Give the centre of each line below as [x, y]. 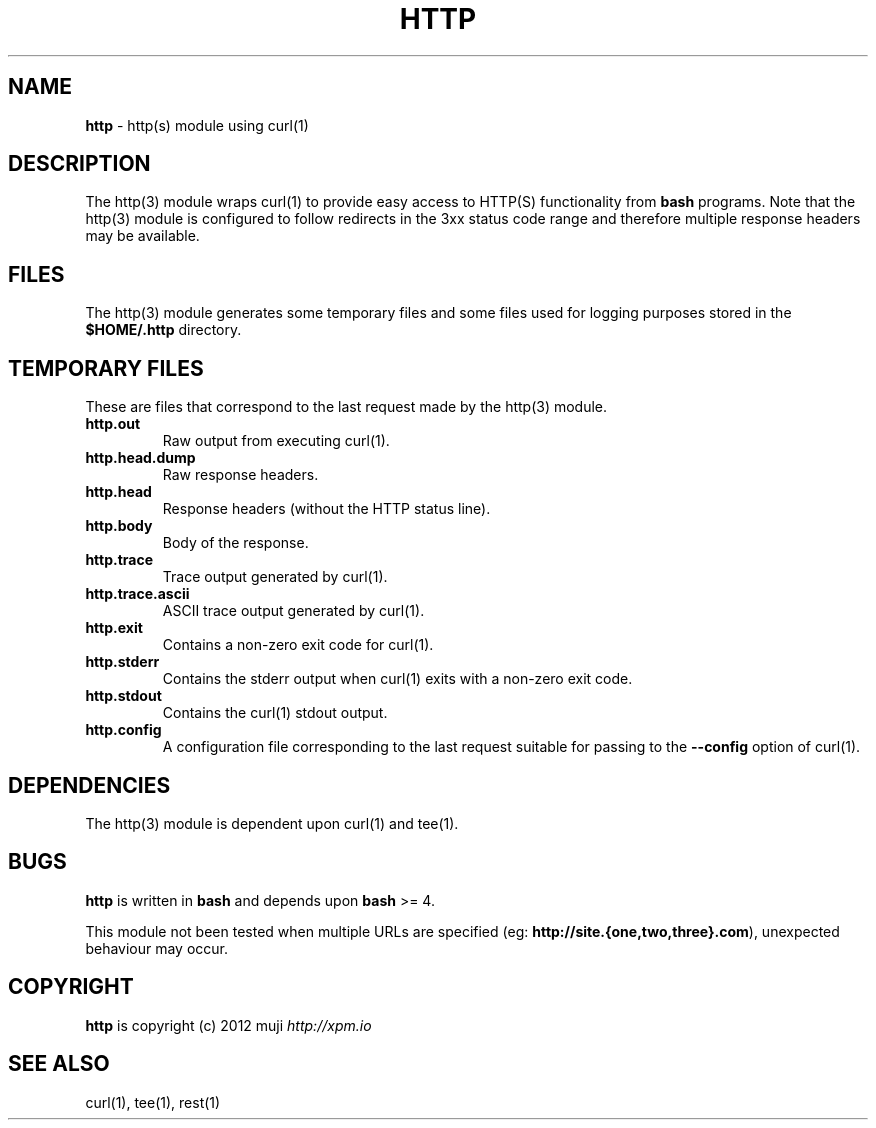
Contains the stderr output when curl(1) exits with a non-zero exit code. [397, 679]
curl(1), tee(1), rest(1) [153, 1102]
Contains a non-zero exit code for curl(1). [298, 645]
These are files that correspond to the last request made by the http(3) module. [346, 407]
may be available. [142, 236]
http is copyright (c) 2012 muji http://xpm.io [228, 1025]
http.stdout [123, 696]
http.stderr [122, 662]
